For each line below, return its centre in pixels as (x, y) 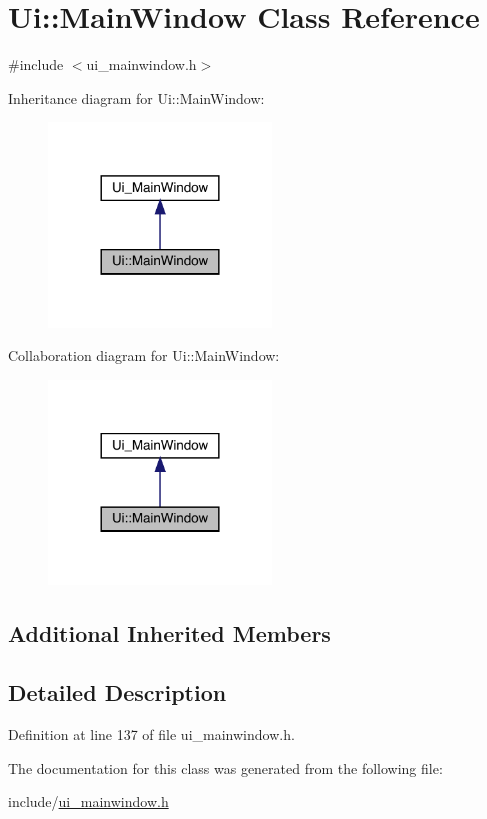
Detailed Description (117, 692)
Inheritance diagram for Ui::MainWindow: (136, 97)
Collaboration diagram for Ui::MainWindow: (144, 355)
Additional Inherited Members (169, 633)
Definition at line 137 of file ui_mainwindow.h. (151, 733)
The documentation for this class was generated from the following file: (225, 767)
